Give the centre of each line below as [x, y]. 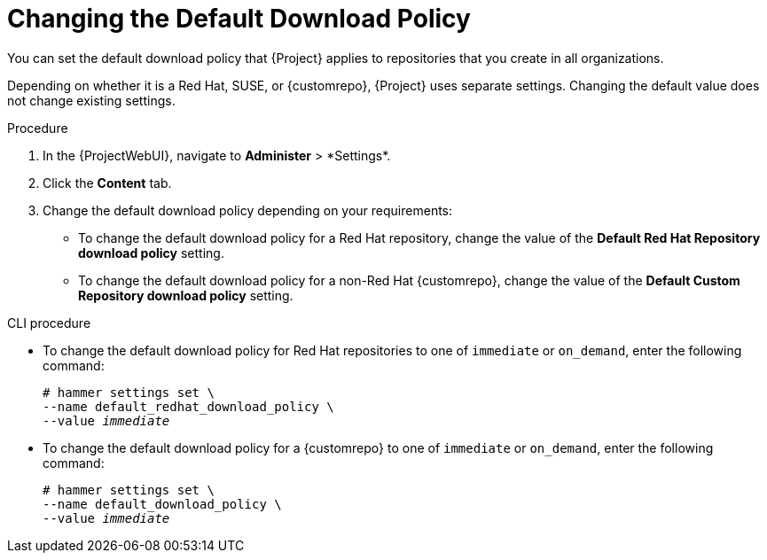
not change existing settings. [91, 100]
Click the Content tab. [107, 183]
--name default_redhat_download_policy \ [188, 406]
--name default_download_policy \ [162, 504]
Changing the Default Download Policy [239, 19]
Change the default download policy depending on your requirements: [248, 210]
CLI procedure [49, 323]
